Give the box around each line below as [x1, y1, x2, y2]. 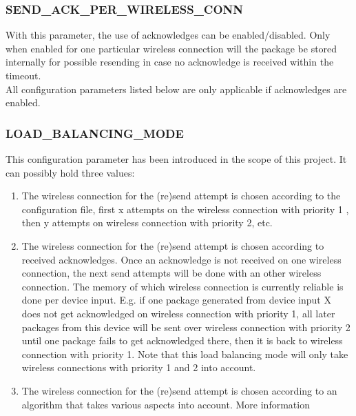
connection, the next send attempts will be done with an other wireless [21, 266, 322, 280]
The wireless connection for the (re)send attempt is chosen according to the [21, 188, 341, 203]
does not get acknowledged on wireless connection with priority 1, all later [21, 306, 335, 320]
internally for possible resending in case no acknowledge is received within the [6, 55, 334, 69]
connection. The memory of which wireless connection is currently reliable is [21, 279, 344, 293]
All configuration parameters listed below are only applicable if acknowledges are [6, 81, 347, 96]
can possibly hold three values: [6, 165, 135, 179]
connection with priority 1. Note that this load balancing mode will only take [21, 346, 348, 361]
